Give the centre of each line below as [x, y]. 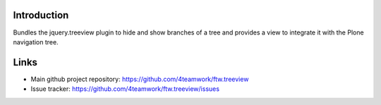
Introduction [41, 15]
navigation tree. [36, 42]
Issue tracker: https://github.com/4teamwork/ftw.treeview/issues [125, 89]
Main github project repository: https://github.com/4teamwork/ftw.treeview [140, 79]
